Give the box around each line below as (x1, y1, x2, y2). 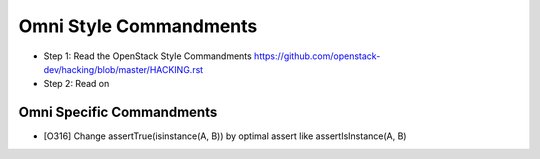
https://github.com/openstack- (253, 50, 381, 62)
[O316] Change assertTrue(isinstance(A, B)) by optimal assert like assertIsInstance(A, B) (43, 130, 407, 142)
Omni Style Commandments (18, 15, 258, 37)
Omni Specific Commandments (18, 104, 218, 121)
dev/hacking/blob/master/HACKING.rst (43, 63, 204, 75)
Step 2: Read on (43, 78, 110, 90)
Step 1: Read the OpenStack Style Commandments (43, 50, 252, 62)
